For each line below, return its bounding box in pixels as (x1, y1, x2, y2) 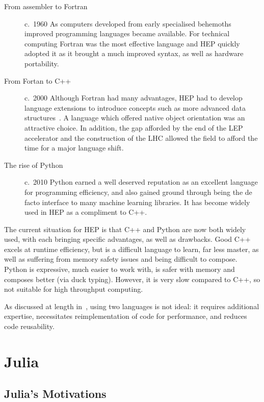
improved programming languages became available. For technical (24, 28, 230, 39)
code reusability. (4, 321, 55, 332)
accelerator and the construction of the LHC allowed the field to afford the (24, 132, 258, 143)
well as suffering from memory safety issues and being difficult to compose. (4, 254, 237, 264)
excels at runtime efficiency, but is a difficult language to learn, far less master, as (4, 243, 259, 254)
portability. (24, 58, 59, 68)
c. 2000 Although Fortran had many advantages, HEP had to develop (24, 92, 243, 103)
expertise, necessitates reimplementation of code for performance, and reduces (4, 311, 247, 321)
